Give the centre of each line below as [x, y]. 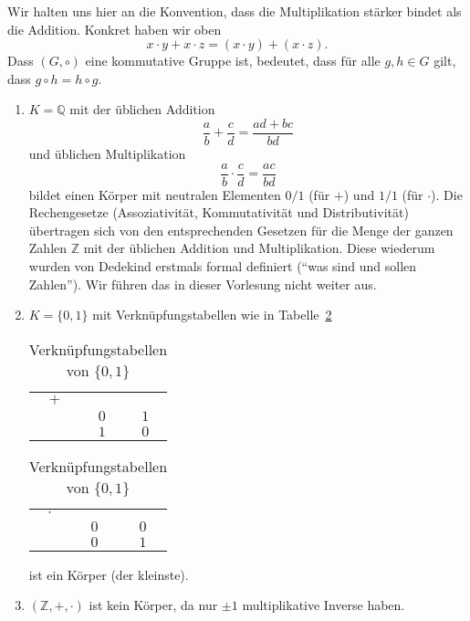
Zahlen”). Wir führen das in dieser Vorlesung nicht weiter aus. [203, 284]
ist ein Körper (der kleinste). [109, 574]
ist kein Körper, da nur [153, 605]
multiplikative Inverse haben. [324, 605]
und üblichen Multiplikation [107, 154]
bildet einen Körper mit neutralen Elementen [155, 194]
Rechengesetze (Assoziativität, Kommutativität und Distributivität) [219, 212]
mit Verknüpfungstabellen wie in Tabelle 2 [212, 315]
